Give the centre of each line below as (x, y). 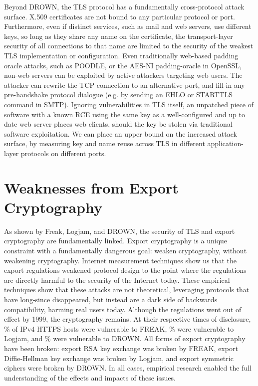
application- (225, 143)
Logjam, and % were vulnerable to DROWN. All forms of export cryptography (125, 338)
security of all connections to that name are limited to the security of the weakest (129, 46)
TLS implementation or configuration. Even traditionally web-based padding (121, 55)
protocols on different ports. (63, 153)
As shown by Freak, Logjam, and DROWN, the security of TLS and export (120, 231)
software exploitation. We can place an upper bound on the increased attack (121, 133)
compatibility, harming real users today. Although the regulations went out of (123, 309)
